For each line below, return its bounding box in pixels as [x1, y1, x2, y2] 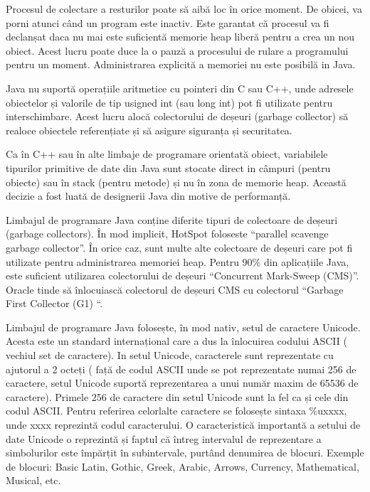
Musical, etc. [6, 473, 61, 488]
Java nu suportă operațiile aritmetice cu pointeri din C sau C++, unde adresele [6, 80, 354, 95]
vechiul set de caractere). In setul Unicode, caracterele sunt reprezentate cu [6, 348, 334, 363]
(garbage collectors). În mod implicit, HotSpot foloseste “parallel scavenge [6, 226, 329, 241]
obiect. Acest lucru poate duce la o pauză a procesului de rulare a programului [6, 43, 349, 58]
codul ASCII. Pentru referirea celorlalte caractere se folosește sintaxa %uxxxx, [6, 403, 347, 418]
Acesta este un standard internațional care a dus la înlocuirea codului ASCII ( [6, 333, 347, 348]
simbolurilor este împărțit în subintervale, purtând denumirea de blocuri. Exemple [6, 445, 364, 460]
